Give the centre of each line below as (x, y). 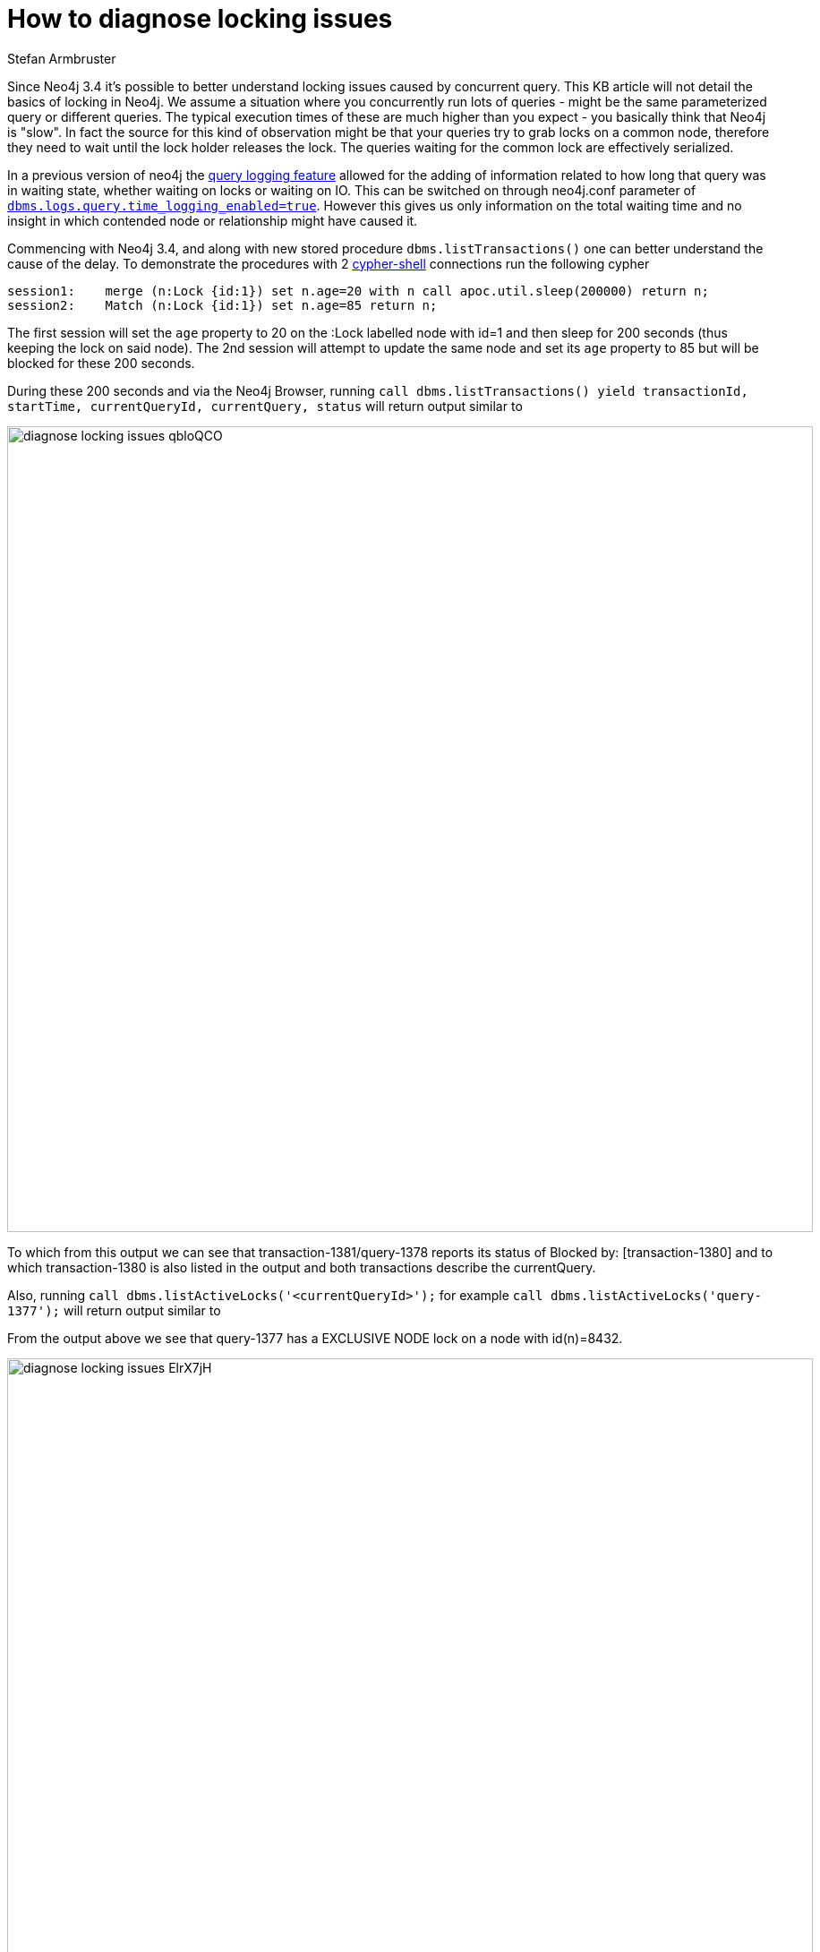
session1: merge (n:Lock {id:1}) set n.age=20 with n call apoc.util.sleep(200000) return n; (358, 291)
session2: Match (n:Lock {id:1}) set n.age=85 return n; (222, 305)
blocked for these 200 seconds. (101, 363)
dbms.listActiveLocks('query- (656, 1295)
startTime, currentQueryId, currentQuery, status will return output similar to (265, 406)
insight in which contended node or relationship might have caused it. (213, 220)
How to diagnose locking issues (200, 19)
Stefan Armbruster (62, 58)
